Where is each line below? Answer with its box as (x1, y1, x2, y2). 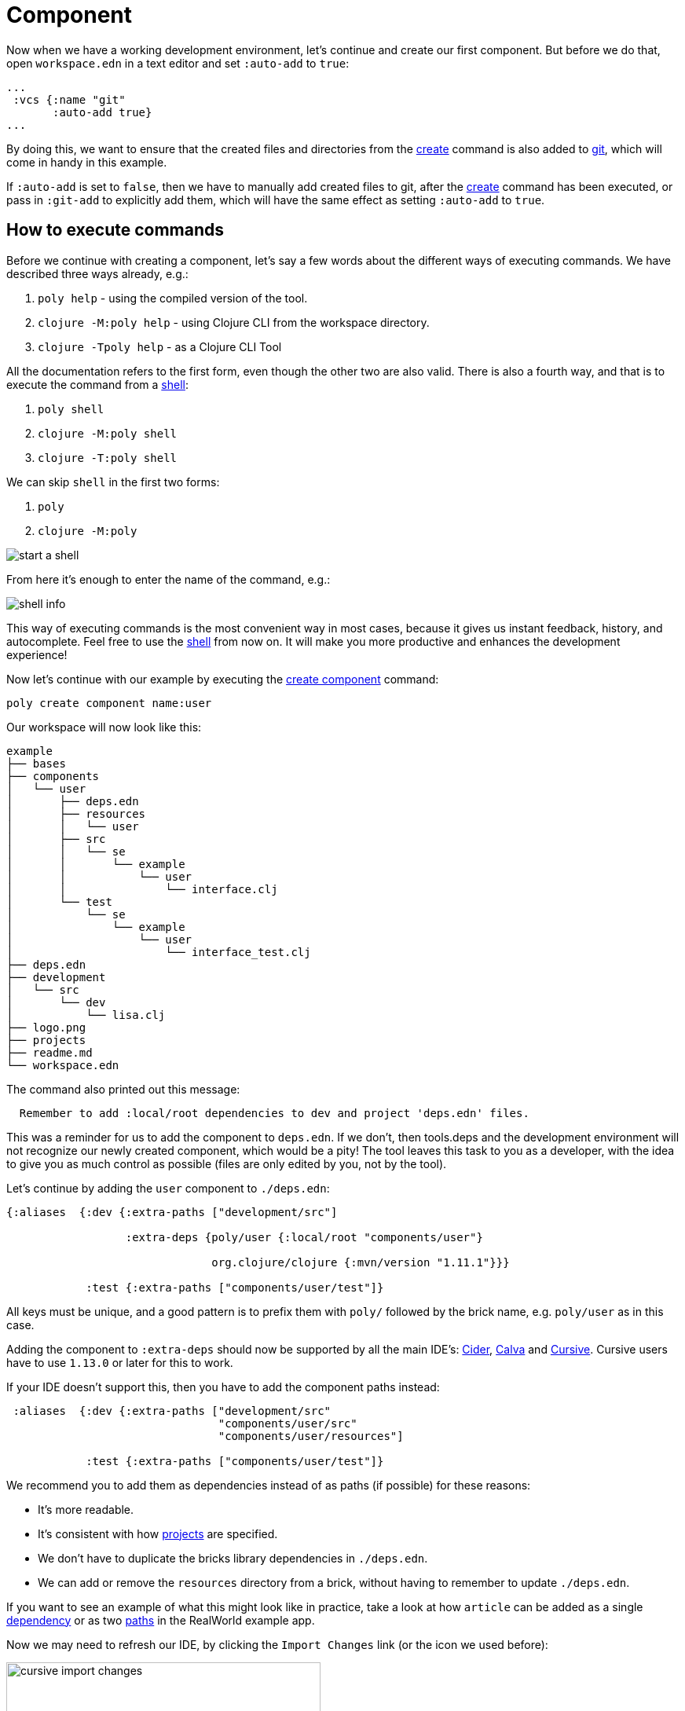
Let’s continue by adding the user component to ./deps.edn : (6, 1181, 330, 1195)
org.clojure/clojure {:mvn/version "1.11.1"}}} (211, 1255, 510, 1269)
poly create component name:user (6, 696, 212, 709)
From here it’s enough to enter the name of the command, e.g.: (6, 572, 331, 586)
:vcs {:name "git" (13, 93, 126, 106)
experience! (6, 647, 68, 661)
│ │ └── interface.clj (6, 882, 278, 896)
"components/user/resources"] (218, 1429, 404, 1442)
